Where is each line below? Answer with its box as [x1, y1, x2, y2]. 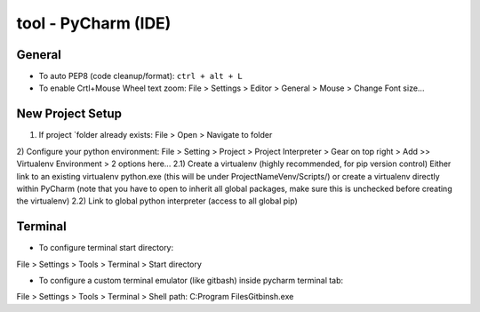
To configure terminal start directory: [38, 243, 174, 253]
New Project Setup [16, 107, 123, 122]
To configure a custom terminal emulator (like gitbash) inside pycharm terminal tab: [38, 276, 344, 285]
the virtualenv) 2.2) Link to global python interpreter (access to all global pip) [16, 196, 298, 206]
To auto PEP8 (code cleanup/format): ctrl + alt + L [38, 71, 244, 82]
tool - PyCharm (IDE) [16, 13, 172, 33]
